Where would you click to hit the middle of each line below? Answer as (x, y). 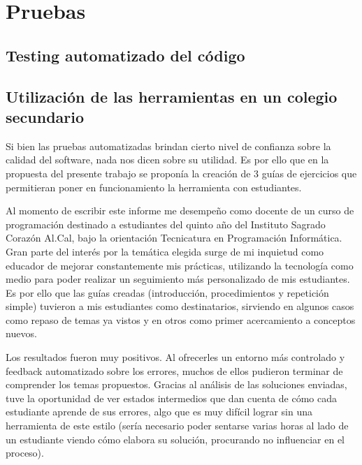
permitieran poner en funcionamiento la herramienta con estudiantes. (154, 187)
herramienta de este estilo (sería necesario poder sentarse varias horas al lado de (177, 426)
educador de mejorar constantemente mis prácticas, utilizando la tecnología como (180, 265)
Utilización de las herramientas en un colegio (172, 96)
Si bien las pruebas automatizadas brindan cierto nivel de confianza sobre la (168, 146)
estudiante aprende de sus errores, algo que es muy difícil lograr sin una (159, 412)
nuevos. (21, 333)
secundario (45, 116)
